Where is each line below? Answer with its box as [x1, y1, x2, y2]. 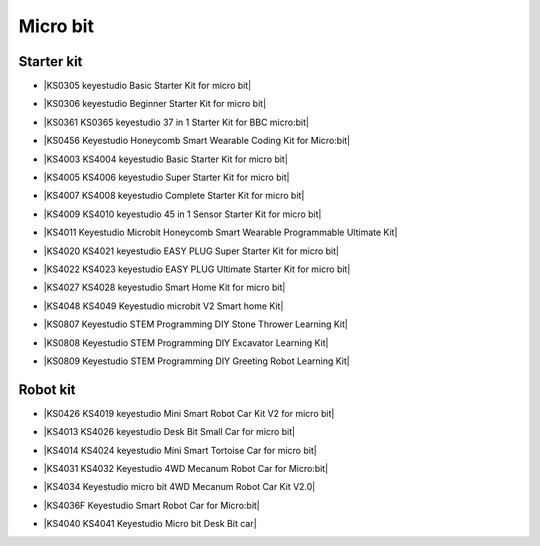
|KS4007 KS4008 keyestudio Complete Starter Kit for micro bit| [43, 190, 305, 202]
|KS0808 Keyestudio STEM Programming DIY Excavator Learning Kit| [43, 336, 329, 349]
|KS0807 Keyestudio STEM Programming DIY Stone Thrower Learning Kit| [43, 318, 349, 330]
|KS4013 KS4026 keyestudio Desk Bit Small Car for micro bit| [43, 426, 295, 438]
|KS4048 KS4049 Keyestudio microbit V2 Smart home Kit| [43, 300, 284, 312]
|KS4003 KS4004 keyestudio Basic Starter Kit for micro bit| [43, 153, 289, 165]
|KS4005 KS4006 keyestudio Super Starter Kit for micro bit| [43, 171, 290, 184]
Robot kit [18, 381, 76, 398]
